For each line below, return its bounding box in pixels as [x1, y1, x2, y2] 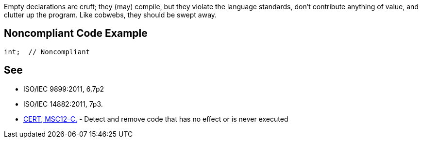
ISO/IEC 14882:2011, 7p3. [23, 99, 103, 108]
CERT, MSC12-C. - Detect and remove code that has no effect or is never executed [23, 114, 288, 123]
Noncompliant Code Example [4, 27, 148, 40]
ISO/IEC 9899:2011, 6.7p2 [23, 84, 104, 93]
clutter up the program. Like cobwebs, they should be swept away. [4, 11, 217, 19]
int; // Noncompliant [4, 47, 90, 56]
